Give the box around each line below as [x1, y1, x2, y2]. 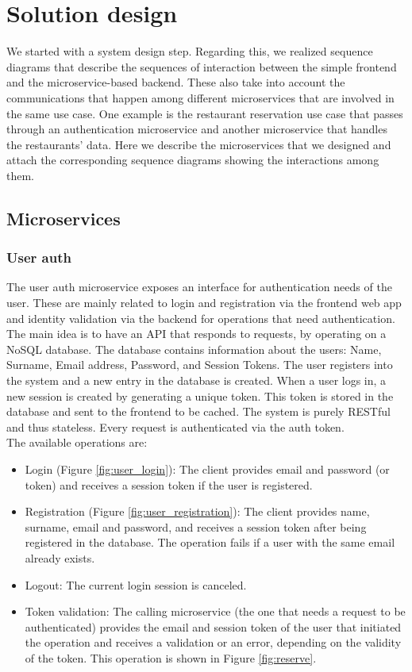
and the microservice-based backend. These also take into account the [6, 74, 345, 90]
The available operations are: [6, 434, 148, 451]
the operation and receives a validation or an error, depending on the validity [25, 634, 402, 651]
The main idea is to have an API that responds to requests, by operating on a [6, 325, 387, 342]
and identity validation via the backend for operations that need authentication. [6, 309, 395, 326]
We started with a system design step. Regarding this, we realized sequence [6, 43, 373, 60]
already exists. [25, 549, 95, 566]
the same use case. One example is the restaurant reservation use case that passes [6, 105, 403, 121]
